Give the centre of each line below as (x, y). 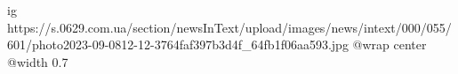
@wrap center (390, 44)
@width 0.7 (38, 61)
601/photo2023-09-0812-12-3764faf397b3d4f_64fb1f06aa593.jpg (178, 44)
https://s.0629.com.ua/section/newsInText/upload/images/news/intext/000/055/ (229, 27)
